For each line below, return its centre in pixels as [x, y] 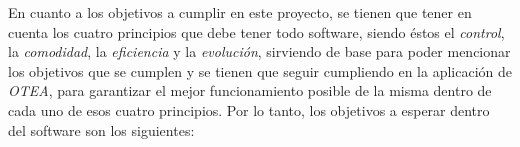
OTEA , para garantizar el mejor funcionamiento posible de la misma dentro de [250, 90]
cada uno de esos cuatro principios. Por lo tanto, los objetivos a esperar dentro [249, 109]
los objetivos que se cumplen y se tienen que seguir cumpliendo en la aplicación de [260, 70]
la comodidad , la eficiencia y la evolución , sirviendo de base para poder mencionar [259, 51]
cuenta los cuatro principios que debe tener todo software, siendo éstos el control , [256, 31]
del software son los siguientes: [101, 129]
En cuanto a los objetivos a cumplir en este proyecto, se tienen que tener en [240, 12]
